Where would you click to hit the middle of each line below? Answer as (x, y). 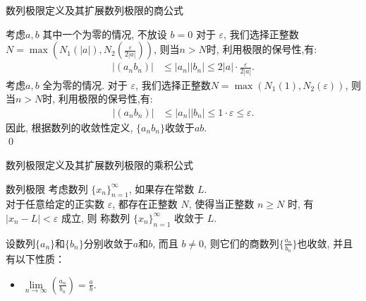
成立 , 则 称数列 (96, 217)
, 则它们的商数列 (242, 243)
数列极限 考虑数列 (47, 188)
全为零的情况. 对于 (85, 84)
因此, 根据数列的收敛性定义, (69, 127)
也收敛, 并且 (325, 243)
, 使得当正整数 (221, 204)
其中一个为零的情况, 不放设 (105, 34)
